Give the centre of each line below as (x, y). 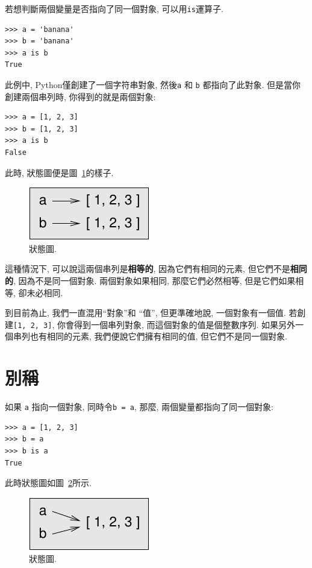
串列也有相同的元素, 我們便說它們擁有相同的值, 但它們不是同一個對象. (150, 336)
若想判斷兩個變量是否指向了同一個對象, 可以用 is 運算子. (114, 8)
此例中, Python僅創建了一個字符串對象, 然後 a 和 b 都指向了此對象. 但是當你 (153, 85)
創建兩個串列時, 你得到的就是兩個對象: (80, 96)
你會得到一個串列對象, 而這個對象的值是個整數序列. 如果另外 (176, 324)
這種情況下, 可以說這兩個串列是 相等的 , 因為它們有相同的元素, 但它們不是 (148, 269)
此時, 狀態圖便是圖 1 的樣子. (59, 172)
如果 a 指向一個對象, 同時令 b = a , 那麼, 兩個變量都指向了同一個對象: (139, 407)
